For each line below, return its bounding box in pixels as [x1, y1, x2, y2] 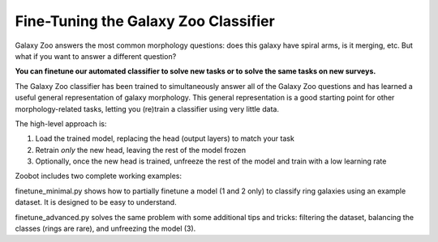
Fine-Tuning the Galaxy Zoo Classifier [15, 12, 275, 30]
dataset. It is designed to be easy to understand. [15, 197, 178, 207]
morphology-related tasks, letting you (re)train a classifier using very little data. [15, 104, 280, 113]
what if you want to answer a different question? [15, 51, 177, 61]
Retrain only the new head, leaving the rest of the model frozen [35, 145, 247, 155]
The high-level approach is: [15, 118, 107, 129]
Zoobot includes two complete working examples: [15, 171, 182, 181]
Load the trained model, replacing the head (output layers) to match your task [35, 134, 295, 143]
